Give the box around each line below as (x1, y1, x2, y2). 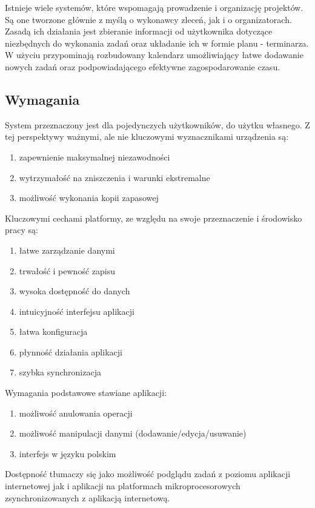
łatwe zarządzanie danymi (19, 243, 115, 256)
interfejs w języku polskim (19, 447, 116, 460)
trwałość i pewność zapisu (19, 264, 115, 277)
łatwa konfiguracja (19, 325, 88, 338)
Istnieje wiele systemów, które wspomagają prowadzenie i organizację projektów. (5, 1, 303, 13)
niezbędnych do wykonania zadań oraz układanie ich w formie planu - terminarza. (5, 36, 309, 49)
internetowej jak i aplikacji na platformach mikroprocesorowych (5, 480, 240, 492)
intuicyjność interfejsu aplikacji (19, 305, 134, 317)
